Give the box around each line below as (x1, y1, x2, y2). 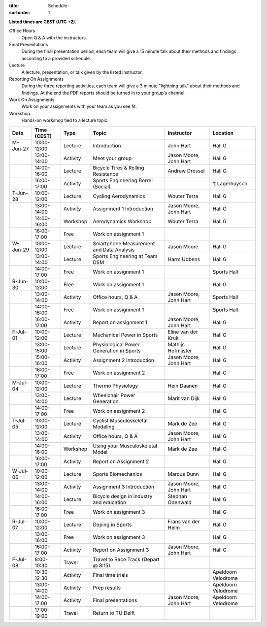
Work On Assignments (9, 97, 55, 103)
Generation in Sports (93, 347, 141, 354)
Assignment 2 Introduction (93, 357, 155, 363)
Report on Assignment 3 (93, 546, 149, 553)
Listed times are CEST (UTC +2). (9, 19, 77, 25)
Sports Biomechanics (93, 470, 142, 477)
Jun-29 (12, 246, 30, 253)
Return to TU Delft (93, 609, 135, 616)
